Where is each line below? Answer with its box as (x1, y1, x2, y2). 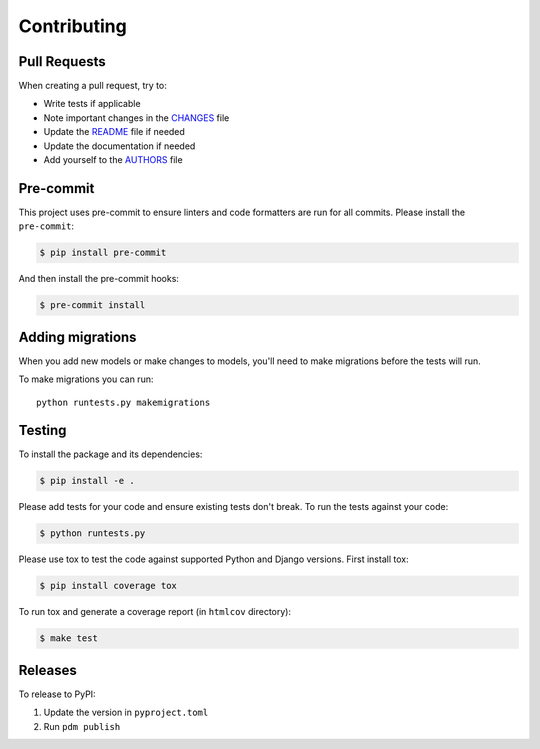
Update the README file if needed (43, 126, 185, 138)
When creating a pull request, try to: (18, 80, 167, 92)
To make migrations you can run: (18, 373, 154, 385)
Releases (18, 661, 77, 679)
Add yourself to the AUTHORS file (43, 154, 184, 166)
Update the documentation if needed (43, 140, 196, 152)
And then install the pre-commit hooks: (18, 273, 180, 285)
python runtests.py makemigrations (36, 396, 211, 408)
